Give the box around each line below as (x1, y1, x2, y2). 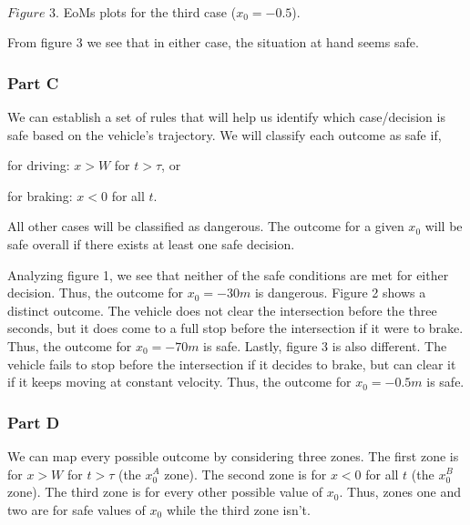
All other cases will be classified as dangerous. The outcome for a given (7, 217, 404, 236)
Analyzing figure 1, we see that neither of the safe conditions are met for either (7, 265, 449, 284)
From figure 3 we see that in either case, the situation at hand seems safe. (7, 33, 419, 52)
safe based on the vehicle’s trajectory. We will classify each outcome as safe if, (7, 125, 442, 144)
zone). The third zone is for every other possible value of (7, 482, 323, 501)
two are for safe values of (7, 500, 146, 519)
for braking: (7, 186, 73, 205)
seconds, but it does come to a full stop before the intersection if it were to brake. (7, 318, 464, 338)
